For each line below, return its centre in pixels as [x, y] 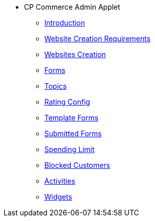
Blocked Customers [77, 165]
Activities [60, 181]
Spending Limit [70, 149]
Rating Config [67, 102]
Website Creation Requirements [98, 39]
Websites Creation [75, 54]
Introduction [65, 23]
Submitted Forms [73, 133]
